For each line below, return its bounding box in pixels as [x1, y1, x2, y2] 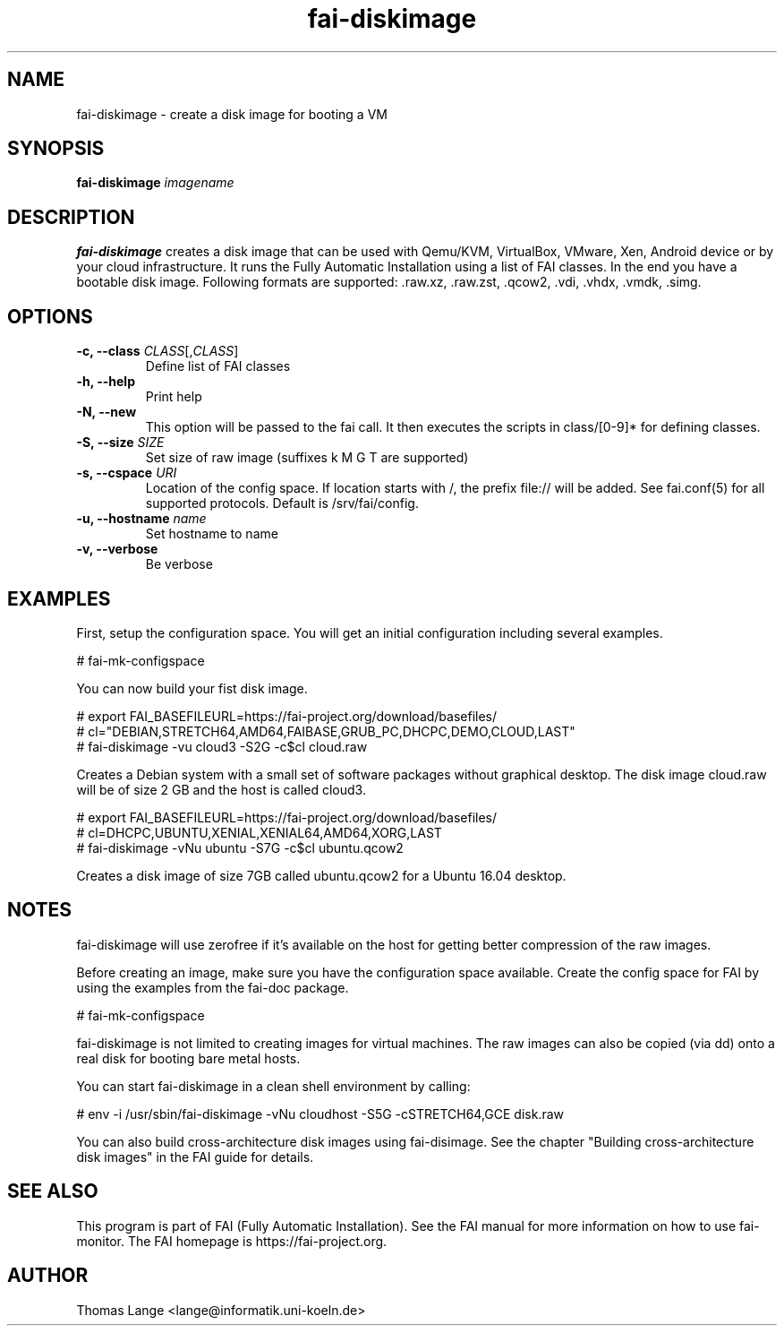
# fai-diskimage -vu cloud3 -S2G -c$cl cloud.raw [76, 738, 368, 754]
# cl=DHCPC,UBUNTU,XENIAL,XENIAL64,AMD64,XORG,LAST [76, 824, 442, 840]
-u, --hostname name [76, 511, 207, 527]
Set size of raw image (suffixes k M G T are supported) [145, 450, 469, 466]
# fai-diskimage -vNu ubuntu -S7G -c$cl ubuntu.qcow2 [76, 839, 404, 856]
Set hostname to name [145, 526, 278, 542]
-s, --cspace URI [76, 465, 177, 481]
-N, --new [76, 404, 137, 420]
